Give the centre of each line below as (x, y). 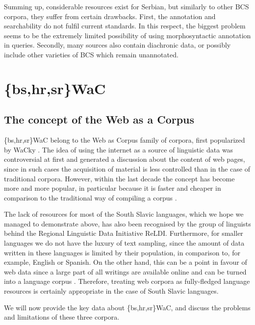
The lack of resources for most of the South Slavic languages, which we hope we (124, 214)
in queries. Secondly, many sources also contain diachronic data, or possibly (117, 45)
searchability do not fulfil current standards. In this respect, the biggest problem (125, 26)
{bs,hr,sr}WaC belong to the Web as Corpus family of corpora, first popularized (125, 140)
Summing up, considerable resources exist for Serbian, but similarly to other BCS (127, 6)
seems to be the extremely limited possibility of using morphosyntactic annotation (127, 35)
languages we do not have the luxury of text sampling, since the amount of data (124, 243)
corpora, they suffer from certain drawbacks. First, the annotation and (110, 16)
